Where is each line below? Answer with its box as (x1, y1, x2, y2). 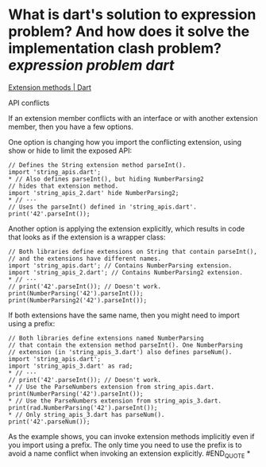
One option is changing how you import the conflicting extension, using (8, 137, 242, 146)
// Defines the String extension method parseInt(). (8, 161, 187, 169)
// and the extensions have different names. (8, 255, 161, 263)
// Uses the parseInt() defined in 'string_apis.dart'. (8, 203, 197, 211)
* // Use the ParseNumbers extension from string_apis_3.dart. (8, 396, 222, 405)
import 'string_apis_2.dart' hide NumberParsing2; (8, 189, 179, 197)
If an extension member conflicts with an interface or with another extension (8, 113, 258, 123)
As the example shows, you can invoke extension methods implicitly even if (8, 431, 255, 441)
